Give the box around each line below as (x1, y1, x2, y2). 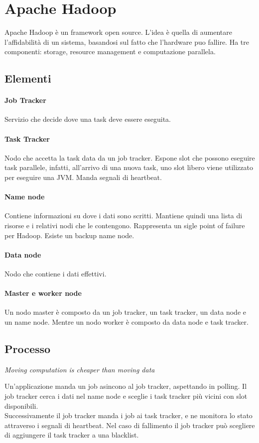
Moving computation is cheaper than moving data (4, 364, 155, 374)
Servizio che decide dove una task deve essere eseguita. (4, 114, 171, 124)
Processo (4, 341, 51, 356)
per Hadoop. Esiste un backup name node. (4, 230, 134, 240)
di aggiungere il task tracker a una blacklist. (4, 430, 139, 440)
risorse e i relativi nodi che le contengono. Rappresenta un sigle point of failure (4, 220, 245, 231)
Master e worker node (4, 288, 82, 298)
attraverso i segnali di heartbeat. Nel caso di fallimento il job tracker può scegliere (4, 420, 255, 430)
